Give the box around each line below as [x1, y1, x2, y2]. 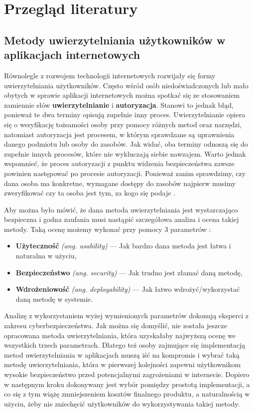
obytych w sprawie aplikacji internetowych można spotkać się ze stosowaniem [4, 90, 240, 100]
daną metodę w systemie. [15, 293, 93, 304]
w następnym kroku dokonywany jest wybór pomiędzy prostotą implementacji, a [4, 379, 250, 389]
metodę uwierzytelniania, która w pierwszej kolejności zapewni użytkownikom [4, 359, 241, 370]
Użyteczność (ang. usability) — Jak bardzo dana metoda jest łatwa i [15, 240, 231, 251]
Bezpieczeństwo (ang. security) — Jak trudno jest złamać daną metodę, [15, 267, 243, 277]
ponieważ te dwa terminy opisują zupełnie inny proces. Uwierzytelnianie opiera [4, 109, 246, 120]
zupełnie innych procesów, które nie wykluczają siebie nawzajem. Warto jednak [4, 148, 246, 159]
